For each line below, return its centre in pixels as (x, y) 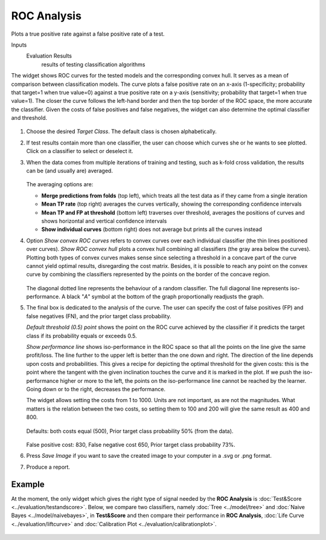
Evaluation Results (49, 56)
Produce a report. (48, 467)
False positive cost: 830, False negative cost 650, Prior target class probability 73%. (131, 444)
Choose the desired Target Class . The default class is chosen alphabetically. (121, 132)
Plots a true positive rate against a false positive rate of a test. (88, 34)
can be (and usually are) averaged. (69, 171)
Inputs (19, 45)
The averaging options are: (60, 184)
